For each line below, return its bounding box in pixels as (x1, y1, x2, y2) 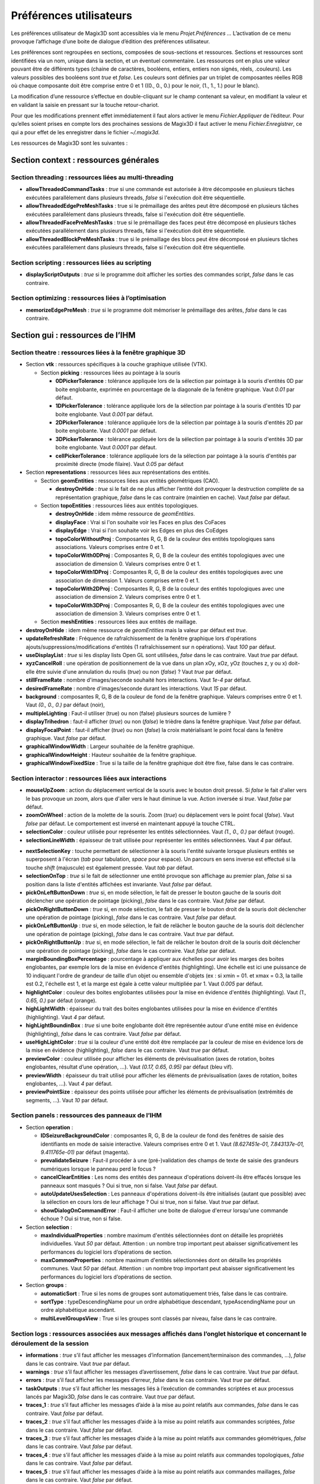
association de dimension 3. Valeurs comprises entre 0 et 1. (55, 610, 201, 617)
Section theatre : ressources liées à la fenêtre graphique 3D (11, 348, 186, 356)
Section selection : (25, 1223, 72, 1231)
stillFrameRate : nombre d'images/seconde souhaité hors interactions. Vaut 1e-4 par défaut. (25, 677, 252, 684)
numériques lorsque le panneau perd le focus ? (40, 1165, 156, 1172)
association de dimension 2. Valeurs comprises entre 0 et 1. (55, 594, 201, 601)
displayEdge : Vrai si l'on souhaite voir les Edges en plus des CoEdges (55, 527, 228, 534)
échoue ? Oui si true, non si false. (40, 1215, 122, 1222)
